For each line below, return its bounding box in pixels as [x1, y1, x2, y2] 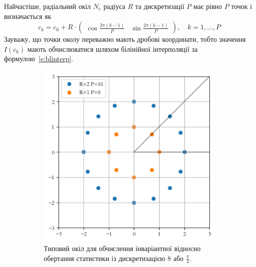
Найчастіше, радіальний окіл [4, 1, 91, 11]
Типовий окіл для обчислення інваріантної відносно [44, 243, 201, 253]
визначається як [4, 10, 52, 21]
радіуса [103, 1, 126, 11]
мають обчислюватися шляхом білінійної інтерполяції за [27, 43, 198, 54]
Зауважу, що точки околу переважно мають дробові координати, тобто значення [4, 34, 246, 44]
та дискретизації [135, 1, 184, 11]
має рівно [193, 1, 222, 11]
